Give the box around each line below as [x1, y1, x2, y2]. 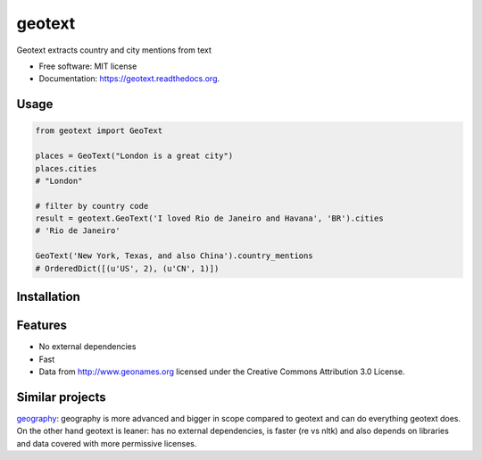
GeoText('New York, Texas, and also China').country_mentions [35, 251, 313, 261]
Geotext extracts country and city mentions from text [16, 45, 212, 55]
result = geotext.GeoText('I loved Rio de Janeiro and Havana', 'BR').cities [35, 213, 384, 223]
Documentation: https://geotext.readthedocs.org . [38, 73, 220, 84]
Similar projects [16, 389, 106, 405]
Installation [16, 289, 80, 305]
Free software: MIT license [38, 61, 137, 71]
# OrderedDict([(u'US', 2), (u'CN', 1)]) [35, 263, 220, 273]
